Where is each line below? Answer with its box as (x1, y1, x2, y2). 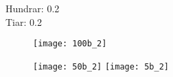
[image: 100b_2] (33, 39, 107, 49)
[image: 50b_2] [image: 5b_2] (33, 61, 169, 72)
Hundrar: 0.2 (5, 1, 60, 15)
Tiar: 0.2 (5, 14, 42, 29)
